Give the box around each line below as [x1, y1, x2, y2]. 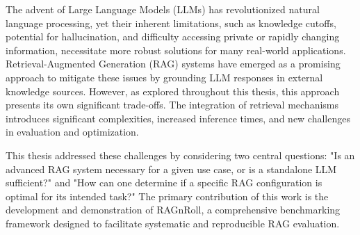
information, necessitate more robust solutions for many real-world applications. [6, 42, 346, 57]
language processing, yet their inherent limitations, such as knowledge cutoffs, [6, 15, 336, 30]
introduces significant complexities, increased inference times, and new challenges [6, 111, 350, 125]
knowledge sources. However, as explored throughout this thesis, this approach [6, 83, 340, 98]
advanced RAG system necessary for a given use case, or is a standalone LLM [6, 161, 337, 176]
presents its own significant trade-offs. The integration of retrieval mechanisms [6, 97, 339, 112]
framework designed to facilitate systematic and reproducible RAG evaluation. [6, 216, 340, 230]
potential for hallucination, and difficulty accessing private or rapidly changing [6, 29, 340, 44]
